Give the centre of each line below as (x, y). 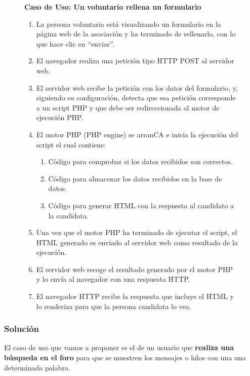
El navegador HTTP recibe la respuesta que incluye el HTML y (135, 296)
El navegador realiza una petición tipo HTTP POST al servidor (135, 61)
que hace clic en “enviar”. (75, 43)
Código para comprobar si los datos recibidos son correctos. (140, 161)
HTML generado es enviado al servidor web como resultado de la (137, 242)
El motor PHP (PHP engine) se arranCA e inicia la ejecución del (137, 134)
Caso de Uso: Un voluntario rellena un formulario (113, 7)
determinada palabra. (37, 367)
